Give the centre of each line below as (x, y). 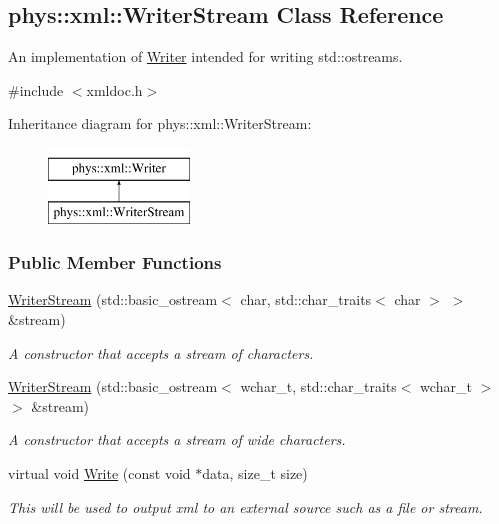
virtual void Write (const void (99, 472)
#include (36, 89)
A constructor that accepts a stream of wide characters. (177, 439)
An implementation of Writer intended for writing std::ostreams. (205, 56)
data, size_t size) (255, 472)
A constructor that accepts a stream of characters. (161, 352)
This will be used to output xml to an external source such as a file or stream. (245, 506)
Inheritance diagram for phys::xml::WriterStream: (160, 123)
